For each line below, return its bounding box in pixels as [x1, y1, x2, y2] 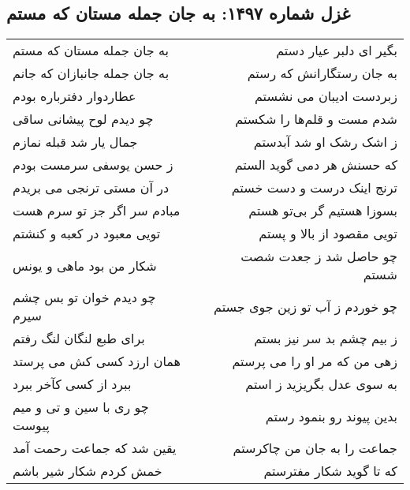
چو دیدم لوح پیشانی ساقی [13, 110, 154, 129]
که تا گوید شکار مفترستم [263, 462, 397, 481]
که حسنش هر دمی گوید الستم [234, 155, 397, 174]
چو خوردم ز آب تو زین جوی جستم [214, 297, 397, 316]
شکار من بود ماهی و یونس [13, 256, 157, 275]
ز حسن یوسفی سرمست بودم [13, 155, 173, 174]
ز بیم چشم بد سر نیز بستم [254, 329, 397, 348]
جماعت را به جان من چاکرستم [233, 439, 397, 458]
